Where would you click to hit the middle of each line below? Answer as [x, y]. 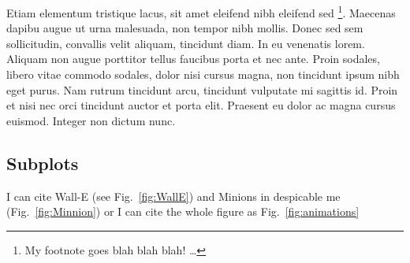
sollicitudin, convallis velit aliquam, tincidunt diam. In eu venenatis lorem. [186, 43]
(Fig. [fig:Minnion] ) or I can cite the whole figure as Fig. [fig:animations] [183, 211]
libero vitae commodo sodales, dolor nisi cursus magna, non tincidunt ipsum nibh [203, 74]
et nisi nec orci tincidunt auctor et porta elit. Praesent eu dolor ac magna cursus [201, 105]
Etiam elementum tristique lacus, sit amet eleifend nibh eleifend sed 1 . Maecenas [201, 11]
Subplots [43, 163]
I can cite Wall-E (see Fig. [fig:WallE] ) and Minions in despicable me [173, 196]
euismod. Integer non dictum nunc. [91, 120]
